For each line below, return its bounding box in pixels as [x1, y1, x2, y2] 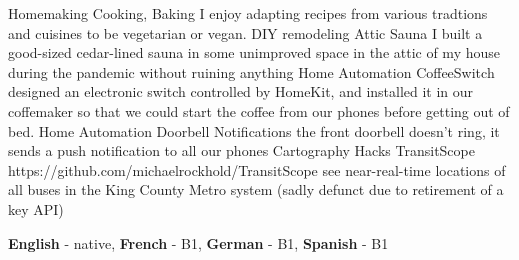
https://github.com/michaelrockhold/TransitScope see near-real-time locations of [8, 159, 506, 180]
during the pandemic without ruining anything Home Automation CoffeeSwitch [8, 61, 495, 82]
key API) [8, 198, 64, 219]
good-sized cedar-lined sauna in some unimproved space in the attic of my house [8, 42, 500, 63]
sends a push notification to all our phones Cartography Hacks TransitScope [8, 140, 475, 161]
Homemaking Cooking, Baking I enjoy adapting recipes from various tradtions [8, 3, 488, 23]
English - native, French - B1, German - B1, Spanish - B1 [8, 232, 389, 253]
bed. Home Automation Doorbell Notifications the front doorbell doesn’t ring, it [8, 120, 500, 141]
